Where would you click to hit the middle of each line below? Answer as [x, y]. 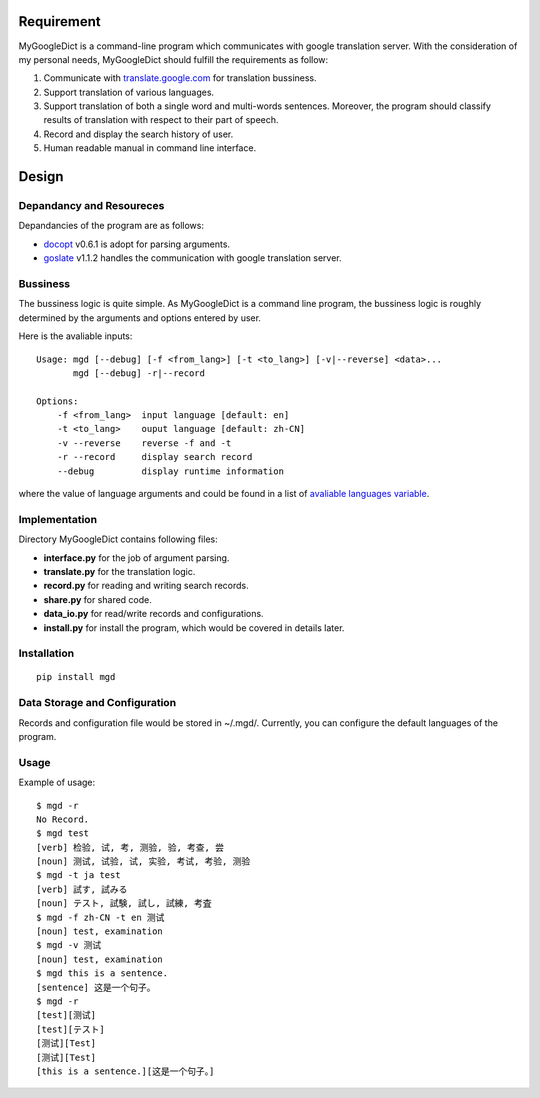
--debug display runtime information [170, 471]
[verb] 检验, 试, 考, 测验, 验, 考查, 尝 [130, 847]
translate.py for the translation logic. [119, 571]
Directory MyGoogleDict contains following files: [118, 539]
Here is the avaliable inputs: [75, 336]
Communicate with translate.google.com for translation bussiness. [180, 78]
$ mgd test [63, 833]
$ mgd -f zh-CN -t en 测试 [100, 917]
